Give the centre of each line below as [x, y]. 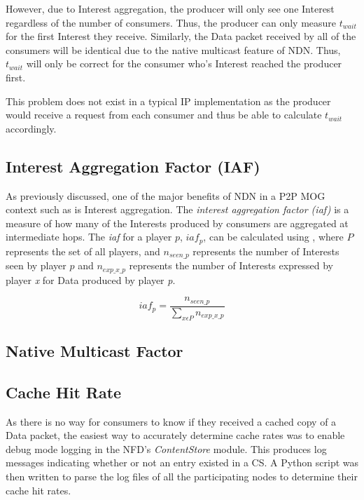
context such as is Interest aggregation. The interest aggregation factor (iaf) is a [177, 209]
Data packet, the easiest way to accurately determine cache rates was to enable [175, 435]
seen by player [36, 265]
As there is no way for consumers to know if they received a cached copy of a [171, 421]
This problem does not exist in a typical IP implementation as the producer [168, 101]
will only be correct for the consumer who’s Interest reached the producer [184, 63]
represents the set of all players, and [83, 251]
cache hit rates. [38, 490]
